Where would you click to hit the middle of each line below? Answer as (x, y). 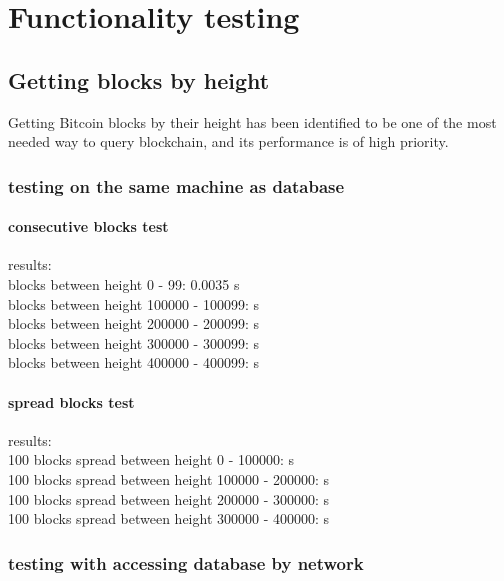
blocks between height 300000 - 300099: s (133, 342)
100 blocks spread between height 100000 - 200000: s (169, 478)
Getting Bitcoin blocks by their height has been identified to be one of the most (252, 121)
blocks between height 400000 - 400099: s (133, 362)
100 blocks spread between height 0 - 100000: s (151, 459)
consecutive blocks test (88, 226)
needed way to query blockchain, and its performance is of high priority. (228, 141)
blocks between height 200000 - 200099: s (133, 323)
